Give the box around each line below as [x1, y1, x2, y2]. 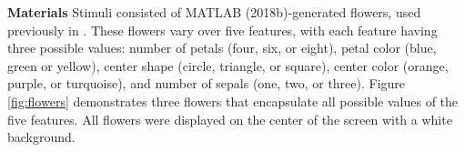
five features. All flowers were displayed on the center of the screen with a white [7, 109, 452, 128]
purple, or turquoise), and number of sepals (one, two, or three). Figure [7, 74, 406, 93]
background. [7, 127, 76, 147]
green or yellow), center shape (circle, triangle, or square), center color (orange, [7, 56, 449, 75]
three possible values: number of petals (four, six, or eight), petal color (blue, [7, 38, 437, 57]
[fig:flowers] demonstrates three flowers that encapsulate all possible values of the [7, 91, 459, 110]
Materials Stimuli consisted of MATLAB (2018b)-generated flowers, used [7, 3, 421, 21]
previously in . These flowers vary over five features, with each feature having [7, 20, 438, 39]
